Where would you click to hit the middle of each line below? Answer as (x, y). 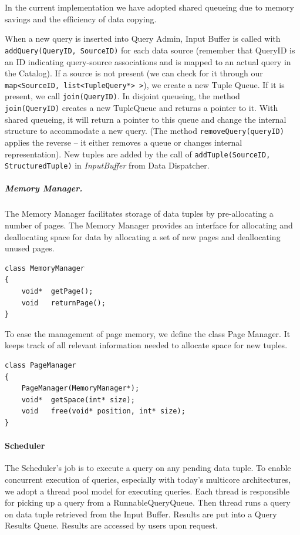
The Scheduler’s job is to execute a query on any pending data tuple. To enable (148, 468)
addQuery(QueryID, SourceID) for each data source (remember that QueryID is (150, 50)
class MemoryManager (45, 268)
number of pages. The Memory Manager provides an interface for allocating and (149, 225)
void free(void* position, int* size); (103, 411)
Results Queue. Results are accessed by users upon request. (111, 525)
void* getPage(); (57, 291)
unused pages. (30, 248)
